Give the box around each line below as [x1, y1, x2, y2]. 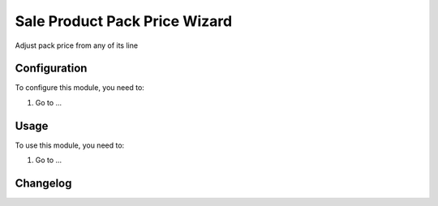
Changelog [15, 176, 72, 190]
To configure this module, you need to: [15, 83, 145, 92]
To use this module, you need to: [15, 140, 125, 150]
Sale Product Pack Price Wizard [15, 12, 233, 30]
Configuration [15, 62, 88, 75]
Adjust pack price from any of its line [15, 41, 138, 50]
